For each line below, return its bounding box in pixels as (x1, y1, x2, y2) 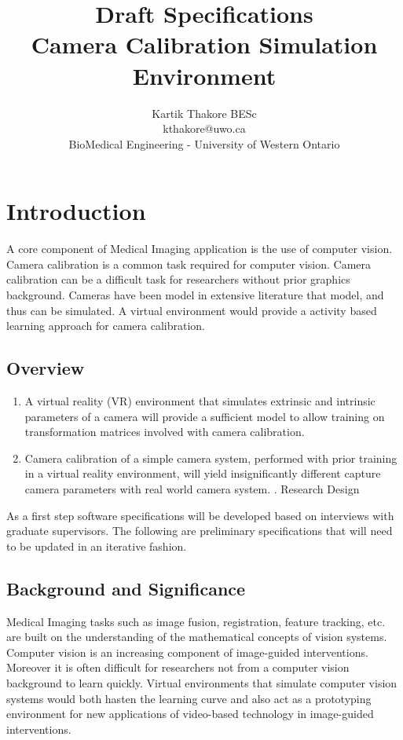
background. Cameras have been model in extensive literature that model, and (6, 287, 384, 302)
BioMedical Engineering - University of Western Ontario (68, 135, 340, 152)
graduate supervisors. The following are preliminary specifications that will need (6, 522, 393, 539)
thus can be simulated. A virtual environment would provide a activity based (6, 302, 377, 318)
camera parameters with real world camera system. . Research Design (24, 480, 360, 496)
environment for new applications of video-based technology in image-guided (6, 705, 374, 722)
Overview (6, 356, 85, 380)
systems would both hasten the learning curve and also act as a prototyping (6, 690, 372, 706)
